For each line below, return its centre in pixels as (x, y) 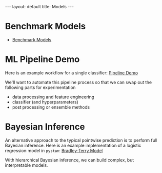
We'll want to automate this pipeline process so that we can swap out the (79, 82)
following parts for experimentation (40, 87)
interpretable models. (27, 165)
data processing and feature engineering (53, 97)
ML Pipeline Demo (42, 60)
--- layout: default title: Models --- (40, 7)
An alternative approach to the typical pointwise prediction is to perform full (81, 140)
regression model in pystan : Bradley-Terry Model (54, 150)
